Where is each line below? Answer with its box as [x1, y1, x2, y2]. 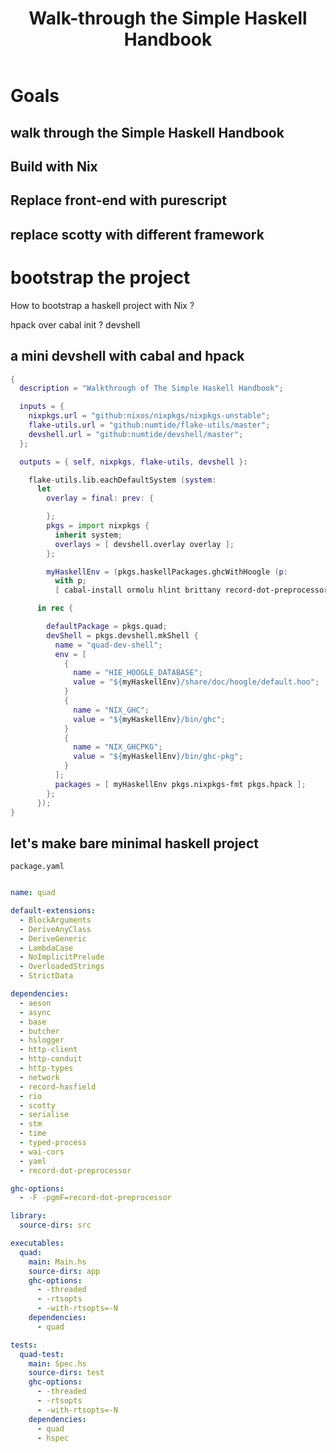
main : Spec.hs [28, 1358, 87, 1369]
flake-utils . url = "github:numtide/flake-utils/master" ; [28, 420, 271, 430]
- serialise [19, 1110, 70, 1120]
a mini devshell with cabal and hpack [10, 348, 245, 365]
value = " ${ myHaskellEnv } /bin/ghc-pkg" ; [73, 752, 244, 762]
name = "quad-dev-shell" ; [54, 640, 163, 650]
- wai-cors [19, 1147, 65, 1157]
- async [19, 1007, 52, 1017]
